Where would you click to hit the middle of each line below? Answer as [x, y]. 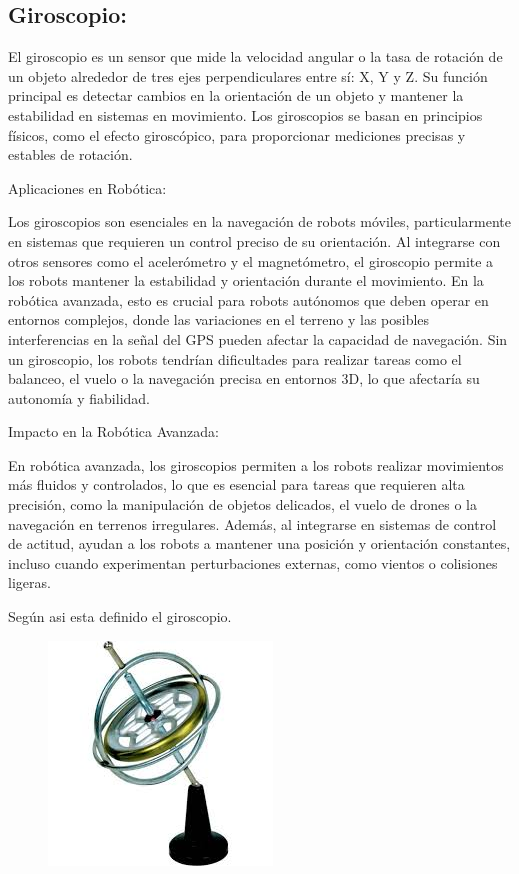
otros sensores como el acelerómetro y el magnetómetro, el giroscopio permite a [251, 260]
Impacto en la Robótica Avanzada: [113, 431]
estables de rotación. [70, 154]
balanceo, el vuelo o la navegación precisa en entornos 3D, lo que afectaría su [244, 378]
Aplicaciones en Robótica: [87, 187]
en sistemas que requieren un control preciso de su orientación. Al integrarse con [254, 240]
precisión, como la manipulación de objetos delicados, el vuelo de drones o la [242, 504]
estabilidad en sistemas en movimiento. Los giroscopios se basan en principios [245, 114]
